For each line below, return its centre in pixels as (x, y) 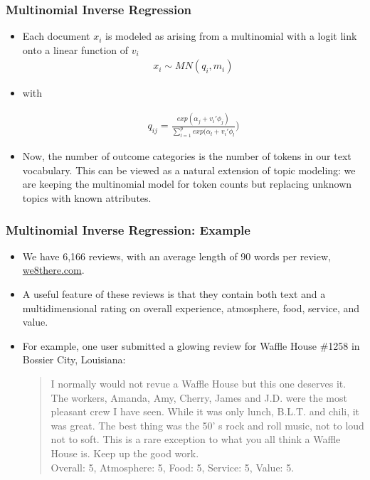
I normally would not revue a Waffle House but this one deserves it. (199, 383)
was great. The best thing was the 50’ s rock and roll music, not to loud (207, 425)
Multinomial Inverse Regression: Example (128, 229)
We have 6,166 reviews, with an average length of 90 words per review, (176, 256)
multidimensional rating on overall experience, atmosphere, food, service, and (191, 308)
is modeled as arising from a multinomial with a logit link (231, 36)
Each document (56, 36)
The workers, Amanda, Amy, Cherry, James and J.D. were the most (199, 397)
